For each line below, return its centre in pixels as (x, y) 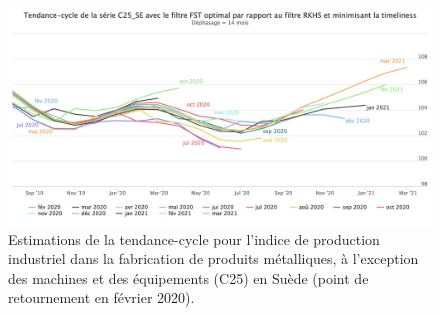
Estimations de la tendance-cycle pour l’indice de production (194, 238)
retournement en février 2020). (101, 297)
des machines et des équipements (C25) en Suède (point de (188, 277)
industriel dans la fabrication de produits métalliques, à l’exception (213, 258)
